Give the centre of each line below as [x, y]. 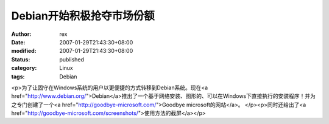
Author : [21, 34]
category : [24, 68]
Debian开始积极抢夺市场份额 [83, 16]
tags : [18, 77]
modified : [24, 51]
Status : [21, 59]
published [72, 59]
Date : [18, 42]
